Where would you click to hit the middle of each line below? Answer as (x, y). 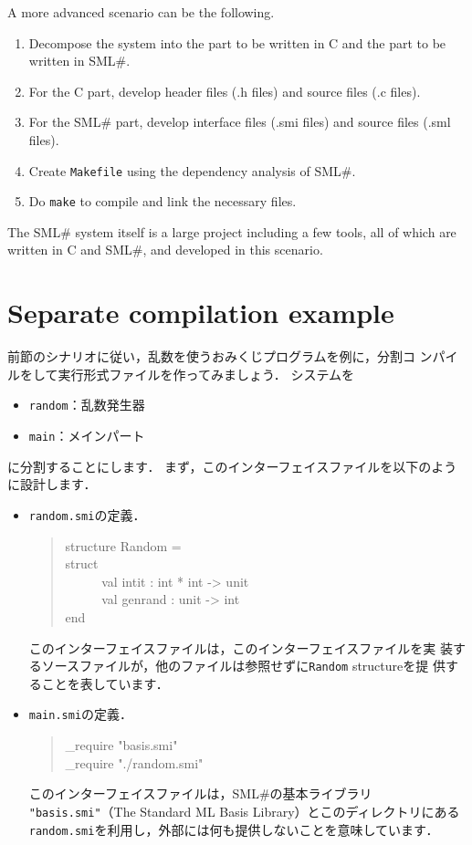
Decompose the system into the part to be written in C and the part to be (237, 42)
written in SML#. (79, 61)
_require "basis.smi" (121, 745)
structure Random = (123, 545)
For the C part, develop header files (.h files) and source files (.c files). (225, 91)
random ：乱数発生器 (87, 405)
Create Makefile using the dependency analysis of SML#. (192, 170)
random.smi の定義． (87, 514)
